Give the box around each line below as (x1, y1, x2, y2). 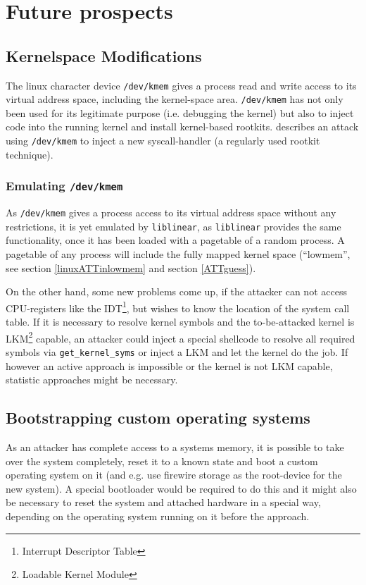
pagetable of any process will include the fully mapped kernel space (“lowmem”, (6, 247, 351, 261)
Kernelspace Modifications (6, 44, 202, 66)
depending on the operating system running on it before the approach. (6, 508, 310, 523)
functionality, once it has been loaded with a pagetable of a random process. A (6, 233, 345, 247)
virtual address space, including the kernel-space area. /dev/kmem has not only (6, 92, 343, 106)
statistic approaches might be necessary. (6, 372, 178, 387)
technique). (6, 147, 53, 161)
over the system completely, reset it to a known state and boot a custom (6, 453, 318, 468)
